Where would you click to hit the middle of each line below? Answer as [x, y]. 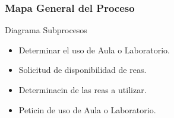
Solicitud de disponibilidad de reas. [83, 70]
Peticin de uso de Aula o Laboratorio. [87, 109]
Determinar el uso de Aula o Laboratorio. [94, 50]
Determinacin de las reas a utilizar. [83, 90]
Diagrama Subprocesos [46, 30]
